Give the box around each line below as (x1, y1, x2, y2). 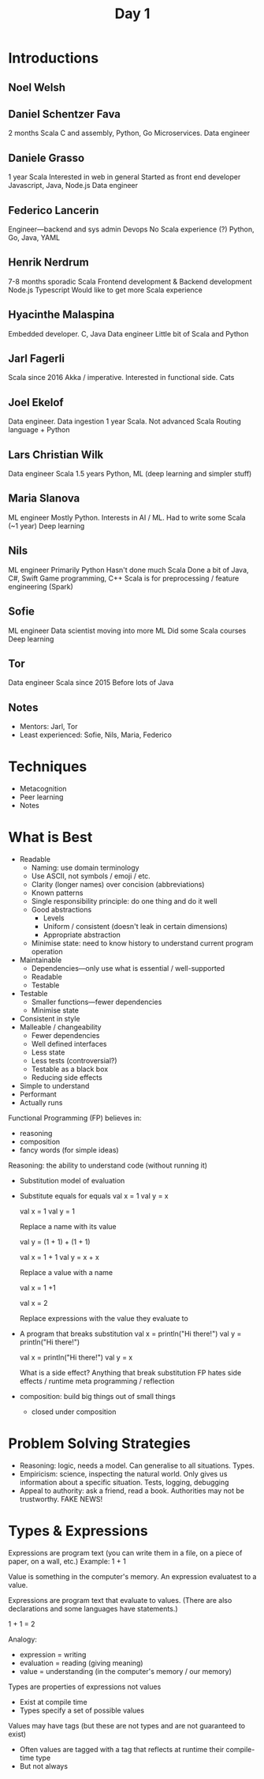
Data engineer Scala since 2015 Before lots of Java (8, 678, 174, 687)
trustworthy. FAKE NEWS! (19, 1494, 103, 1503)
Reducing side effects (31, 1073, 102, 1082)
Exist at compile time (19, 1697, 88, 1706)
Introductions (8, 49, 99, 67)
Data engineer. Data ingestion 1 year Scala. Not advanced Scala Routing (8, 416, 242, 427)
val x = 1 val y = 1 (19, 1206, 75, 1217)
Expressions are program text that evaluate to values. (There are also (8, 1595, 232, 1604)
